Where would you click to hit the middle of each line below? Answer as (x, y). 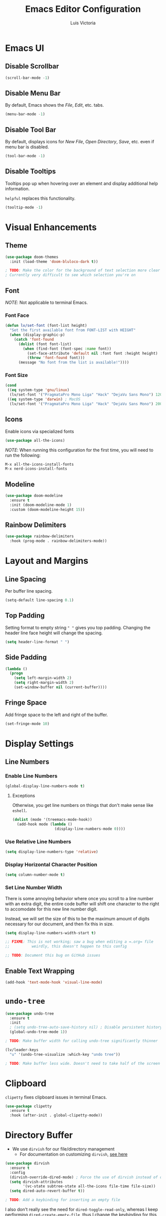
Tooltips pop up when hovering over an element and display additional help (82, 183)
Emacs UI (25, 48)
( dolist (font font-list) (45, 344)
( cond (11, 385)
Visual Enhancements (51, 227)
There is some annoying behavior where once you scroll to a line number (79, 898)
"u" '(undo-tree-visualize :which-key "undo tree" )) (65, 1054)
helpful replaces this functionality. (40, 198)
